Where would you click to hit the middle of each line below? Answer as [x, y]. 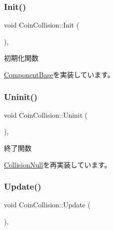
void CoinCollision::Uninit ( [46, 115]
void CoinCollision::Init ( [42, 25]
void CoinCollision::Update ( [47, 205]
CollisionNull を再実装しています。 [58, 164]
